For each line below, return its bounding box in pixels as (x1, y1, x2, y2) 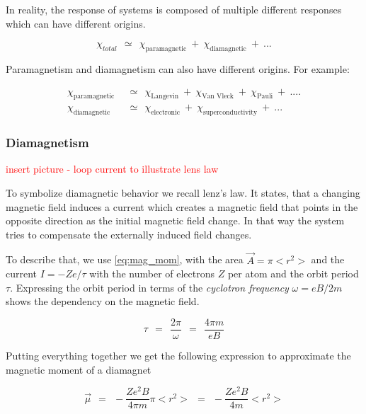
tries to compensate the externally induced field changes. (6, 226, 252, 241)
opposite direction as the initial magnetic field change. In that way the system (6, 213, 345, 228)
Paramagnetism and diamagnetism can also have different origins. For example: (6, 61, 350, 76)
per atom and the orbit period (227, 266, 359, 281)
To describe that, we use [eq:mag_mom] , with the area (6, 252, 244, 267)
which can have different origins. (6, 16, 146, 30)
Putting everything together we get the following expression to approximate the (6, 348, 351, 363)
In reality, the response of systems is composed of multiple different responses (6, 2, 342, 16)
